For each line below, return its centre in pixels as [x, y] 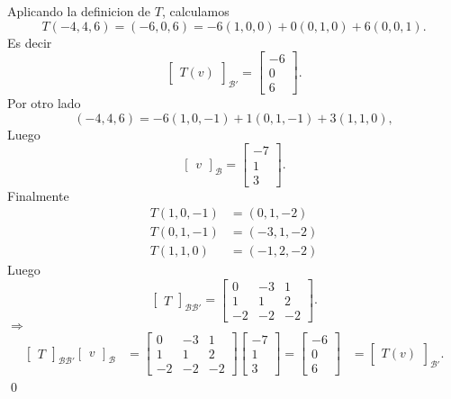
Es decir [30, 42]
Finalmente [38, 195]
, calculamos [195, 11]
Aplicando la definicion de [79, 11]
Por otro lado [44, 103]
